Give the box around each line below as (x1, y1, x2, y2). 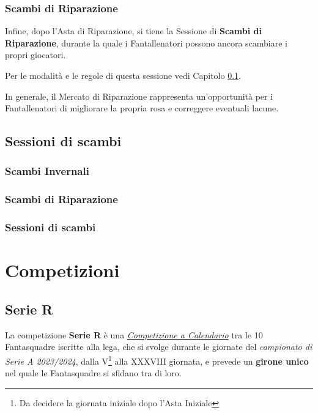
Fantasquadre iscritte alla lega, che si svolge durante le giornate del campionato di (5, 340, 312, 353)
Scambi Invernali (5, 163, 89, 179)
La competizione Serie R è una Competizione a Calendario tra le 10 (5, 328, 263, 341)
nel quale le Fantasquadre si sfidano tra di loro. (5, 366, 182, 379)
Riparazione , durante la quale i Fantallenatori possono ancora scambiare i (5, 36, 287, 49)
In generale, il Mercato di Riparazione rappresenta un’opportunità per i (5, 89, 273, 102)
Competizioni (5, 258, 120, 283)
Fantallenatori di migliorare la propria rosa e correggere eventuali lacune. (5, 102, 279, 114)
